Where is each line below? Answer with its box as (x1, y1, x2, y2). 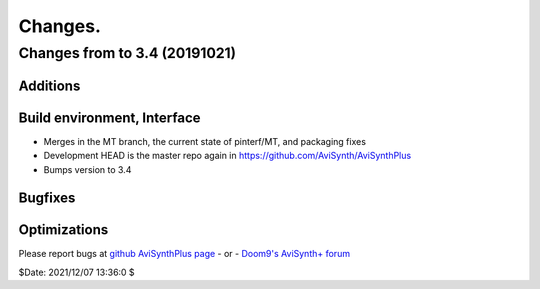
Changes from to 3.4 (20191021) (18, 44, 237, 62)
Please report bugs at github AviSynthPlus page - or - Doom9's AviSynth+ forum (18, 248, 350, 260)
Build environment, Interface (18, 109, 201, 126)
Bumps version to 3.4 (43, 163, 132, 175)
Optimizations (18, 221, 109, 239)
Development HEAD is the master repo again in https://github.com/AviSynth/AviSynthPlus (43, 150, 412, 162)
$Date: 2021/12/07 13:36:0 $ (18, 266, 135, 278)
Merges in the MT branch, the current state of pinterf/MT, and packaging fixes (43, 135, 367, 147)
